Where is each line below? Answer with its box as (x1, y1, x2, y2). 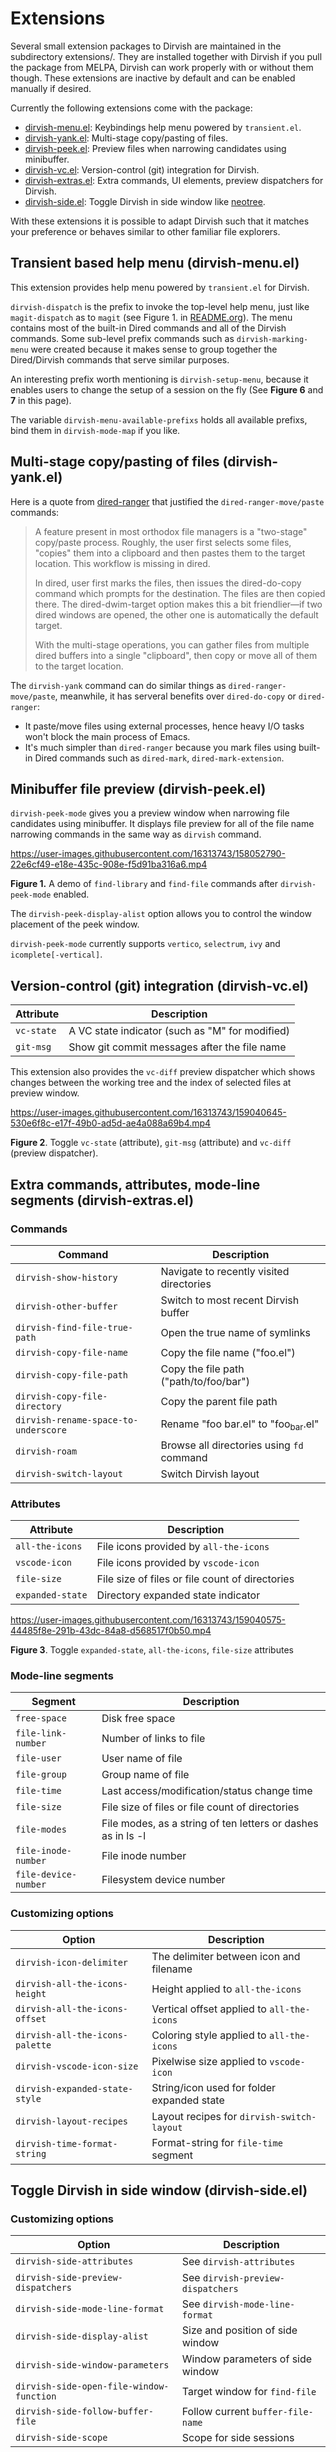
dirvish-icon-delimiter (15, 1957, 129, 1968)
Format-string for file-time (151, 2135, 283, 2149)
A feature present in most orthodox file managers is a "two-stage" (34, 525, 308, 537)
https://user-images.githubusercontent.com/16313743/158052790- (10, 848, 286, 860)
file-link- (15, 1728, 67, 1739)
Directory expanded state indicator (96, 1588, 261, 1602)
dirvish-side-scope (15, 2432, 108, 2444)
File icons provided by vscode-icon (96, 1556, 260, 1570)
